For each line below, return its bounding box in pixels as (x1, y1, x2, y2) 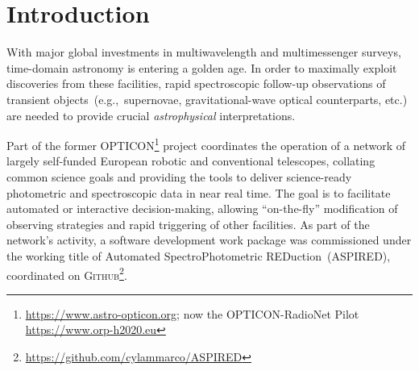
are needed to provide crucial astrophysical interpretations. (6, 106, 296, 123)
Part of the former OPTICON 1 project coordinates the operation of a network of (6, 135, 406, 153)
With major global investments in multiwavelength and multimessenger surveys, (6, 44, 401, 60)
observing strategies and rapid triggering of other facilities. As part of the (6, 215, 370, 232)
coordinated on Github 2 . (6, 264, 127, 283)
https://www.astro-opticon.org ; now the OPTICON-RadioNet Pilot (25, 305, 359, 322)
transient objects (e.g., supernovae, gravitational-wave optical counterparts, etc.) (6, 90, 408, 107)
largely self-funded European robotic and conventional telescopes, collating (6, 152, 375, 169)
